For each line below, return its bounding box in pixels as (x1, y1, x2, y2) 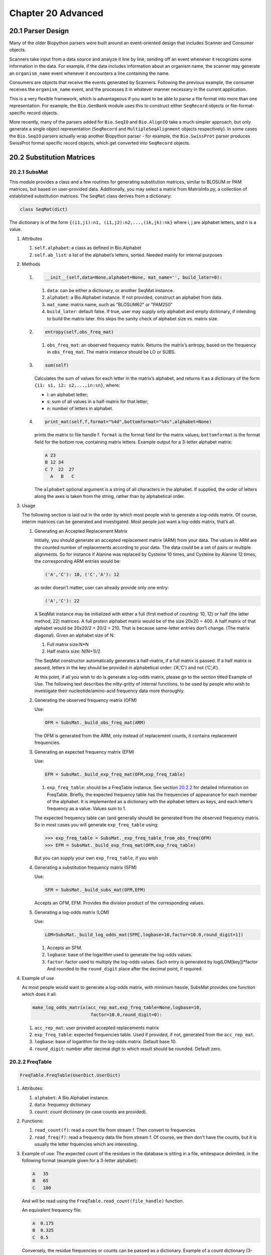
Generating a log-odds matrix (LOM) (34, 909, 110, 915)
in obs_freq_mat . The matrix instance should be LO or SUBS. (47, 349, 176, 355)
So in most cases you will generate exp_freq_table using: (34, 822, 159, 828)
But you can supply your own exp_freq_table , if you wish (34, 855, 158, 861)
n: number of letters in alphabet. (47, 406, 113, 412)
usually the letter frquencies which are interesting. (34, 1141, 138, 1147)
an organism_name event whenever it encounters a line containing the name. (9, 70, 170, 76)
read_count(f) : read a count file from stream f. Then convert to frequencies (34, 1127, 196, 1133)
